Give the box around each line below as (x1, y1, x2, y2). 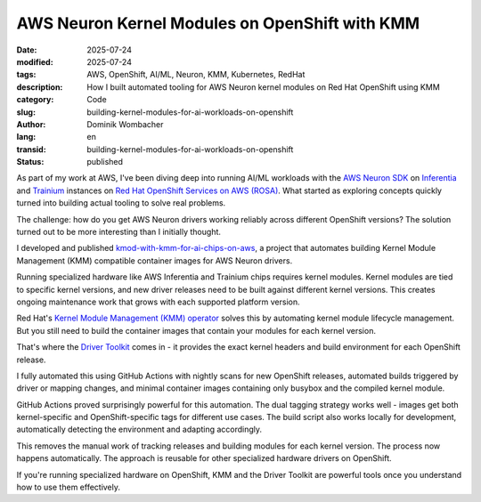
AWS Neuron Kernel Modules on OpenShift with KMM (16, 13, 420, 33)
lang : (16, 132, 37, 142)
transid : (16, 143, 46, 155)
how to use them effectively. (16, 482, 120, 493)
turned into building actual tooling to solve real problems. (16, 198, 226, 208)
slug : (16, 107, 36, 117)
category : (16, 94, 54, 105)
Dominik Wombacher (86, 118, 164, 129)
